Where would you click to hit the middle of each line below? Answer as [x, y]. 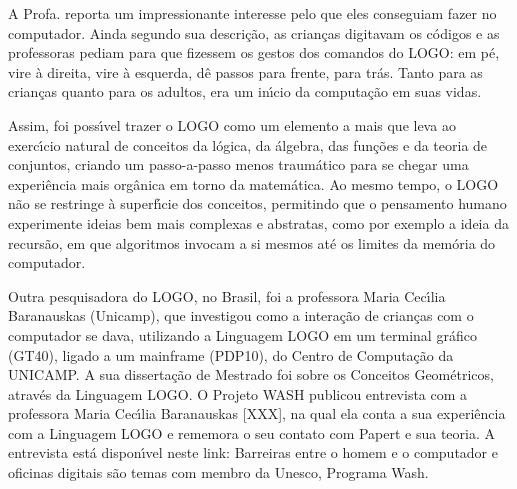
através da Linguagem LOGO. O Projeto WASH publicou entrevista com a [238, 393]
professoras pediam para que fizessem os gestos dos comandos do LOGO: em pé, [254, 52]
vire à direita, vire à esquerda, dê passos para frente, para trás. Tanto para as [245, 71]
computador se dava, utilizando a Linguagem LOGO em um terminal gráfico [242, 334]
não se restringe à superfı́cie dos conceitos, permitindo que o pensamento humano [257, 203]
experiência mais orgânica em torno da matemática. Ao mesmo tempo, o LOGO [253, 183]
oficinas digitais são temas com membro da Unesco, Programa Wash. [218, 472]
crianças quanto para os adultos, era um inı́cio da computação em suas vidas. [245, 91]
